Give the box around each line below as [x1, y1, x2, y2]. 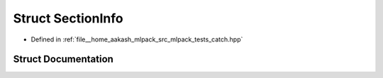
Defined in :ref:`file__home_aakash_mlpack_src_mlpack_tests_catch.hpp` [30, 35, 243, 44]
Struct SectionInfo [13, 11, 123, 26]
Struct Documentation [13, 53, 113, 65]
